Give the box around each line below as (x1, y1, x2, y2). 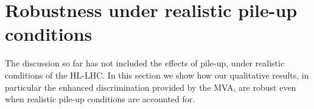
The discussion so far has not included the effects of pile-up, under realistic (5, 57, 285, 69)
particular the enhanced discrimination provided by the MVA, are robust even (5, 80, 296, 93)
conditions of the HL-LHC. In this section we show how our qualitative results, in (5, 68, 309, 81)
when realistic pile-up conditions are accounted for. (5, 93, 195, 105)
